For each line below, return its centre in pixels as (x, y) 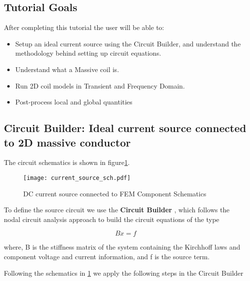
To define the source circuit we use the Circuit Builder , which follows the (117, 210)
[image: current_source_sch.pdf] (77, 178)
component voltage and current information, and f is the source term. (107, 256)
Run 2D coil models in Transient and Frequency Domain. (100, 85)
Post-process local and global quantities (74, 102)
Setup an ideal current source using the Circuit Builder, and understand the (128, 43)
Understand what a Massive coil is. (67, 69)
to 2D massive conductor (67, 142)
